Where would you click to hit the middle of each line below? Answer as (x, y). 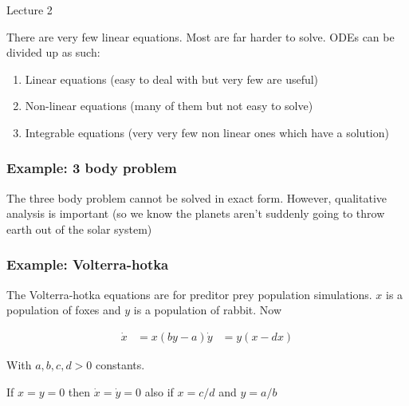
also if (159, 391)
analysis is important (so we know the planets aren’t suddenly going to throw (196, 213)
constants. (120, 365)
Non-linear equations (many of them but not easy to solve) (169, 106)
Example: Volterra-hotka (88, 264)
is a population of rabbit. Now (208, 310)
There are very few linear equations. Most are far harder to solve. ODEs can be (201, 36)
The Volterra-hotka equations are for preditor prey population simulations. (189, 294)
